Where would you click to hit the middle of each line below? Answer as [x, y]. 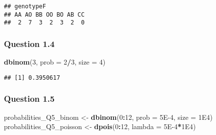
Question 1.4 [29, 43]
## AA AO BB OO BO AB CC [44, 14]
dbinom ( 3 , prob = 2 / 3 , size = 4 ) [55, 62]
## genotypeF [25, 6]
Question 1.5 [29, 99]
